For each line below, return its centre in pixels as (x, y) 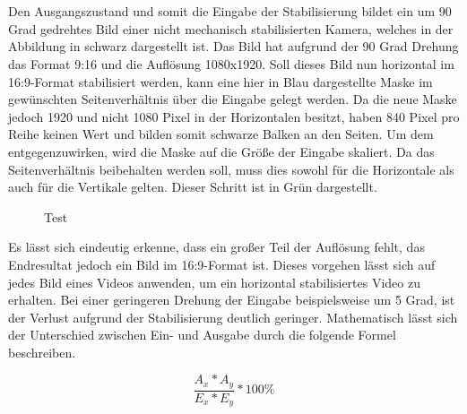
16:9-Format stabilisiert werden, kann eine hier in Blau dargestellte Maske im (221, 81)
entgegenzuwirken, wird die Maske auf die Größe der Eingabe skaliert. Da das (221, 151)
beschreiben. (42, 352)
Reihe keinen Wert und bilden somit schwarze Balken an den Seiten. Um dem (221, 134)
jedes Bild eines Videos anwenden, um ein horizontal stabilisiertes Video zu (214, 282)
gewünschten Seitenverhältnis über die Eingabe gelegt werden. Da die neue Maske (233, 99)
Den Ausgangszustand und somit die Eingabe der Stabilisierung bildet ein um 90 (230, 11)
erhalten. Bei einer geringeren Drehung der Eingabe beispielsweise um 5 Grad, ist (232, 300)
